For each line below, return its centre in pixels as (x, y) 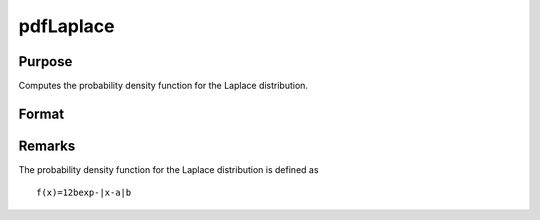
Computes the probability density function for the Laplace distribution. (163, 86)
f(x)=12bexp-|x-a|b (84, 193)
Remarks (47, 145)
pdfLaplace (66, 26)
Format (41, 113)
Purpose (45, 61)
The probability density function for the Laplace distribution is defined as (168, 169)
